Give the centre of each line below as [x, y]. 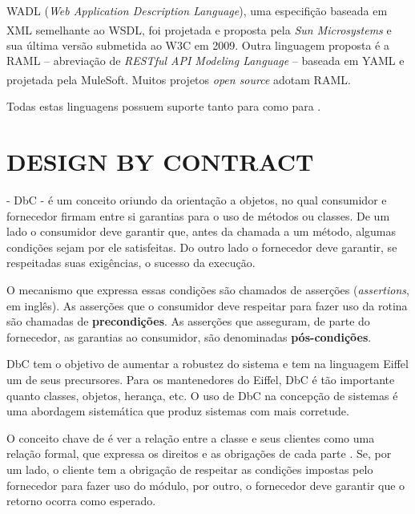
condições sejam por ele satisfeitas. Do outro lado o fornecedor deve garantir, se [202, 247]
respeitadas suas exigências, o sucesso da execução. [131, 263]
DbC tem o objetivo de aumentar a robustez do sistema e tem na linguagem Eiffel [207, 364]
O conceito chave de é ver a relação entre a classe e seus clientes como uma [191, 437]
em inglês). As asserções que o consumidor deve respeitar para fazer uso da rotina [207, 305]
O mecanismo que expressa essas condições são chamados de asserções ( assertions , [208, 289]
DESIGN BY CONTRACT [160, 162]
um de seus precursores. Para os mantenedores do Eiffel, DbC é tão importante [201, 379]
